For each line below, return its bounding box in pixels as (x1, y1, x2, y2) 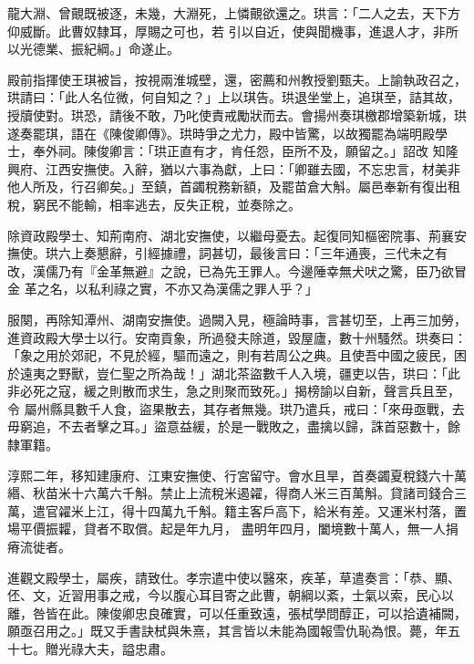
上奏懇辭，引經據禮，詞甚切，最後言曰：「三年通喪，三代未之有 (70, 244, 448, 263)
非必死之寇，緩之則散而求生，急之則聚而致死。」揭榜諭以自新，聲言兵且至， (7, 381, 460, 400)
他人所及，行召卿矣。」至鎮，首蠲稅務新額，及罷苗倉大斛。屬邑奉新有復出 (7, 177, 448, 196)
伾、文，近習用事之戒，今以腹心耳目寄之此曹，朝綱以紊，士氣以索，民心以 (7, 586, 454, 605)
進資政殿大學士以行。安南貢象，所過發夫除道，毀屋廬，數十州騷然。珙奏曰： (7, 327, 467, 347)
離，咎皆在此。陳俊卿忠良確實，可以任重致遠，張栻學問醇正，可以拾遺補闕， (7, 603, 467, 622)
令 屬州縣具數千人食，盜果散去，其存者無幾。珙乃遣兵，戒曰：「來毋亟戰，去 (7, 399, 465, 418)
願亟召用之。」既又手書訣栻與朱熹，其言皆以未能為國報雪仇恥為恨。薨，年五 (7, 621, 460, 640)
